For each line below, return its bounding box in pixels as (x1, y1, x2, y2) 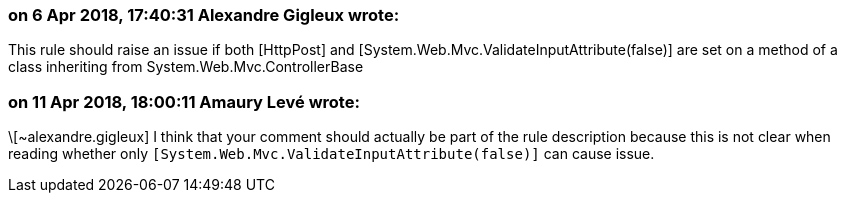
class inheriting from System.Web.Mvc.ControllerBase (8, 58, 364, 76)
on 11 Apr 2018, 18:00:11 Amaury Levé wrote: (8, 91, 360, 112)
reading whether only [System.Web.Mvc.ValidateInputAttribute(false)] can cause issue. (8, 145, 655, 163)
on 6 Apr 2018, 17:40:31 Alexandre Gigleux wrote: (8, 5, 400, 25)
